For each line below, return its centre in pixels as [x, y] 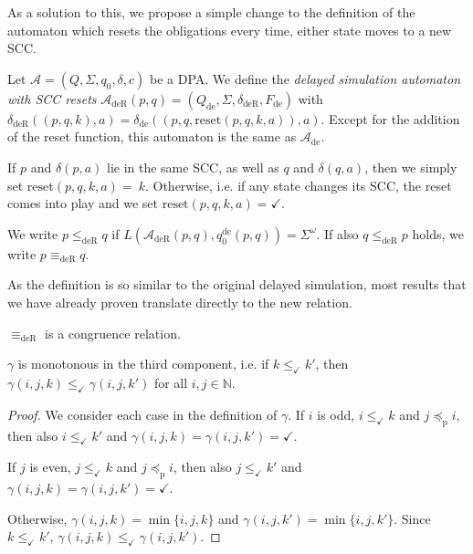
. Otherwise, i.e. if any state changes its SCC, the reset [298, 185]
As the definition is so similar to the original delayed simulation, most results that [237, 284]
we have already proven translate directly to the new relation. [180, 302]
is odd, [336, 414]
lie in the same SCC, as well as [193, 167]
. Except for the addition [390, 118]
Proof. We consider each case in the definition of [142, 414]
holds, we [438, 233]
